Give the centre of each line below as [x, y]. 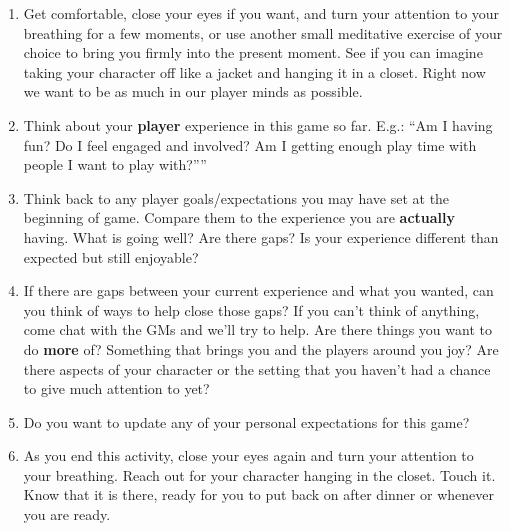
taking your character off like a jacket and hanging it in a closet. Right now [254, 71]
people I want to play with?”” [115, 164]
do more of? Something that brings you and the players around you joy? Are [261, 348]
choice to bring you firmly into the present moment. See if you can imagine [253, 52]
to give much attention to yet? [116, 388]
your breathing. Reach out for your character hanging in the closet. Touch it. [259, 474]
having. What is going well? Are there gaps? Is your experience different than [261, 236]
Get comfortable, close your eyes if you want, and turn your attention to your [261, 13]
